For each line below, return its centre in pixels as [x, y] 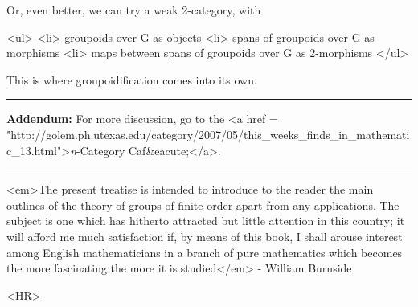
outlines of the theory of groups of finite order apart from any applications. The [203, 205]
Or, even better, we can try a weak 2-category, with [134, 10]
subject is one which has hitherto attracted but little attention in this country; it [206, 221]
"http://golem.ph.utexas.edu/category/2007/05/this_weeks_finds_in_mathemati [208, 134]
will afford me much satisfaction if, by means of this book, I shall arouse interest [205, 236]
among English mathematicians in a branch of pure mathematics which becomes [205, 252]
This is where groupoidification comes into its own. [132, 79]
